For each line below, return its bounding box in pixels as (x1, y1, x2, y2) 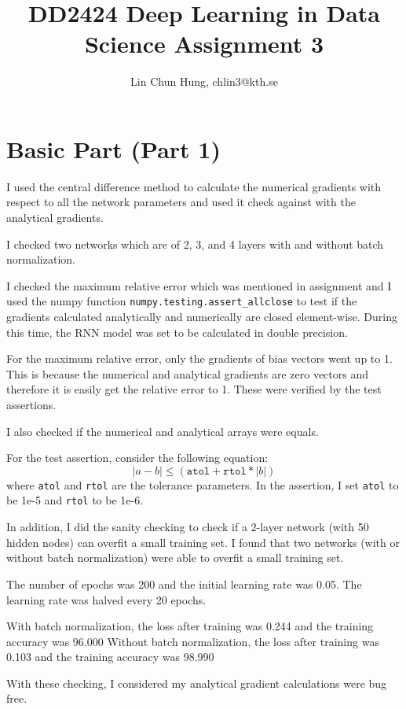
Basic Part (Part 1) (6, 132, 221, 164)
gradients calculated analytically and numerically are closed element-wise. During (6, 308, 397, 325)
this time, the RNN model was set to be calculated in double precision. (6, 323, 348, 340)
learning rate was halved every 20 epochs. (6, 591, 207, 607)
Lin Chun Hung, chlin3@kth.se (130, 73, 278, 90)
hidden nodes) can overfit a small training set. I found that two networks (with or (6, 534, 400, 550)
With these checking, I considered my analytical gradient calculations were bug (6, 674, 387, 691)
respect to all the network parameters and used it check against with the (6, 194, 356, 210)
